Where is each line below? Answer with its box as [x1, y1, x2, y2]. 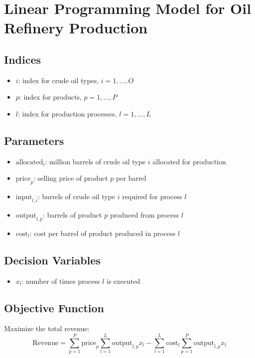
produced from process [110, 209, 179, 220]
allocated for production [152, 156, 226, 166]
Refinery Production [4, 17, 148, 38]
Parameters [4, 132, 64, 148]
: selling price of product [33, 173, 108, 183]
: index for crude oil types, [18, 75, 99, 85]
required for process [122, 191, 182, 202]
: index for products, [19, 92, 82, 102]
